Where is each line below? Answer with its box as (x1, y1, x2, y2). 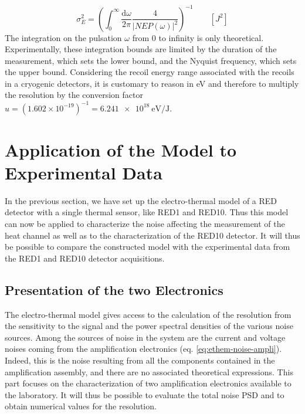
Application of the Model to (5, 137, 237, 161)
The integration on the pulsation (5, 31, 122, 43)
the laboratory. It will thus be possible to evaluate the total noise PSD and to (5, 388, 284, 401)
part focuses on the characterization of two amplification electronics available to (5, 377, 292, 389)
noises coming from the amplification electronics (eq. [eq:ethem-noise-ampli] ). (5, 342, 282, 355)
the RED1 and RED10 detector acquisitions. (5, 252, 165, 264)
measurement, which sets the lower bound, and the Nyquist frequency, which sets (5, 54, 297, 66)
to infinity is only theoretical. (158, 31, 264, 43)
